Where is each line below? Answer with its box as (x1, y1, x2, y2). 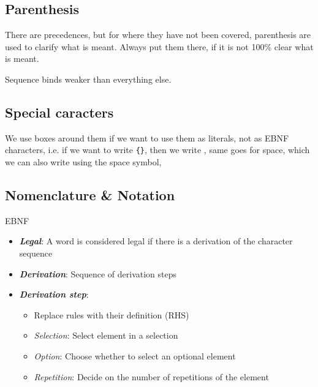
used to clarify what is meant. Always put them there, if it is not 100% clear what (5, 40, 314, 53)
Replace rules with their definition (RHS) (34, 308, 189, 321)
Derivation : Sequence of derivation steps (19, 267, 177, 280)
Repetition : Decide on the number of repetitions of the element (34, 370, 269, 383)
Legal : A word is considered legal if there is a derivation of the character (19, 235, 293, 247)
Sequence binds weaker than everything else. (5, 72, 172, 85)
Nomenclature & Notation (5, 186, 175, 205)
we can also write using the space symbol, (5, 156, 162, 168)
